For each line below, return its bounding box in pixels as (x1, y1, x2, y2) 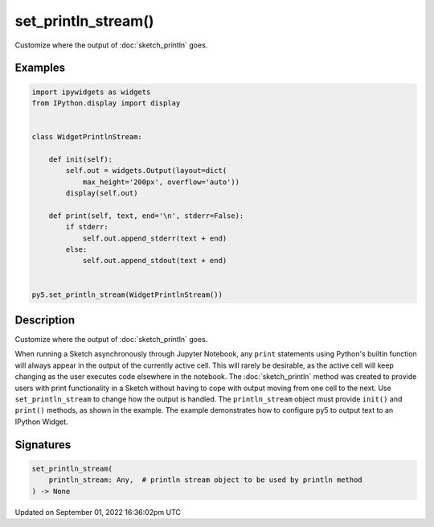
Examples (14, 61, 66, 75)
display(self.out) (65, 189, 138, 198)
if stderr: (65, 222, 108, 232)
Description (14, 313, 76, 327)
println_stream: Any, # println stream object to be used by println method (48, 476, 363, 484)
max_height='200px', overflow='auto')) (82, 177, 240, 187)
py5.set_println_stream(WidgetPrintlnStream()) (31, 290, 223, 299)
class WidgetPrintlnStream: (31, 133, 142, 142)
